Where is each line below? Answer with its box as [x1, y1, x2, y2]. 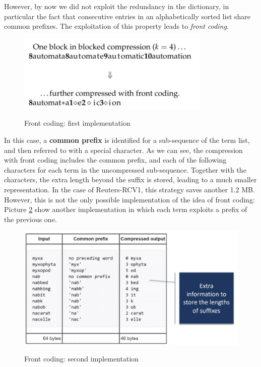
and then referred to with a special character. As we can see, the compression [4, 144, 243, 155]
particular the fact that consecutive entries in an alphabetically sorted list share [4, 11, 251, 21]
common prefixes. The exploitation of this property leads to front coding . [4, 21, 229, 31]
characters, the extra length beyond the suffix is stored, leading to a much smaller [4, 174, 257, 185]
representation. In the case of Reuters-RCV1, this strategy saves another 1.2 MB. [4, 184, 255, 194]
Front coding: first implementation [24, 118, 130, 128]
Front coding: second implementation [24, 353, 139, 364]
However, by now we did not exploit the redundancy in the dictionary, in [4, 1, 229, 11]
